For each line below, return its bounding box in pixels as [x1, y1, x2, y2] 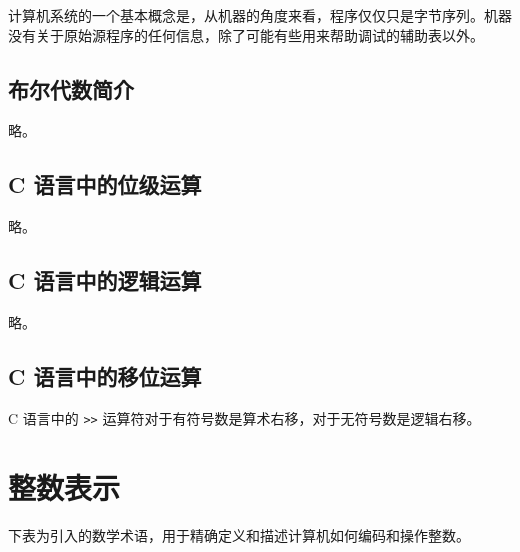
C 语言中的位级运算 [8, 169, 202, 200]
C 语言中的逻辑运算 [8, 265, 202, 296]
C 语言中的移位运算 [8, 360, 202, 391]
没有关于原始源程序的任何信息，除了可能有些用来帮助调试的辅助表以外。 [8, 24, 484, 45]
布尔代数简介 [8, 73, 134, 104]
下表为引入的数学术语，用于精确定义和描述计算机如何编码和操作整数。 [8, 524, 470, 545]
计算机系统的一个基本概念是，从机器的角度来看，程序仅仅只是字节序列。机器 [8, 5, 512, 25]
